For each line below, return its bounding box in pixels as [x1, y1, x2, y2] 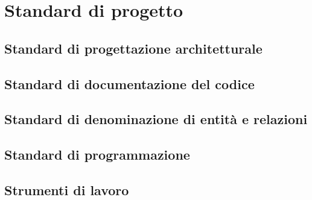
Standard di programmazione [4, 145, 190, 164]
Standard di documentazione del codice [4, 74, 255, 93]
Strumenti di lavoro [4, 180, 129, 199]
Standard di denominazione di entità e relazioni [4, 110, 308, 128]
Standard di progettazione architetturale [4, 39, 263, 57]
